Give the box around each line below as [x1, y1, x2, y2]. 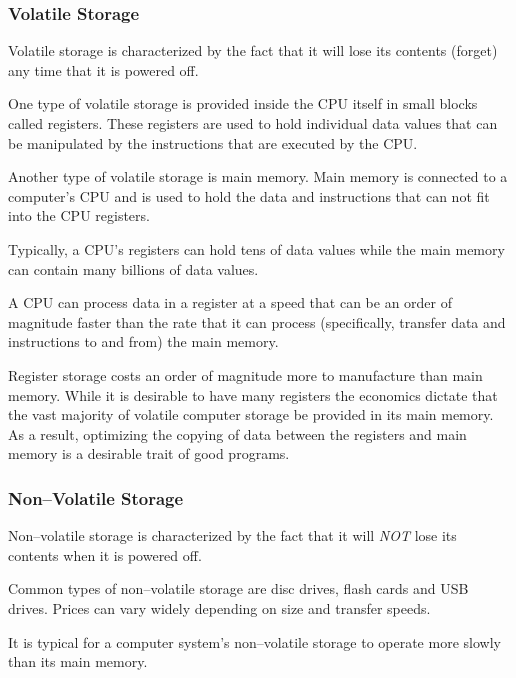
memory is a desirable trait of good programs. [8, 443, 290, 464]
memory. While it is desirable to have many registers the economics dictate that [8, 384, 498, 405]
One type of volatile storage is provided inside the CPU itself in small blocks [8, 93, 478, 114]
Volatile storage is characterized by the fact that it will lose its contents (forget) [8, 40, 498, 61]
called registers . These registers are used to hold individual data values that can [8, 113, 498, 133]
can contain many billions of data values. [8, 258, 259, 279]
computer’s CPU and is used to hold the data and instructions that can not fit [8, 185, 490, 206]
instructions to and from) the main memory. [8, 331, 279, 352]
